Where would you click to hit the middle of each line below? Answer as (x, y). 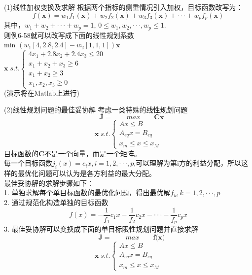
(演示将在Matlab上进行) (42, 93)
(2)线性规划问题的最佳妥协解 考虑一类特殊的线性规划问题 (96, 109)
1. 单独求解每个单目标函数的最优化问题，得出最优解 (87, 192)
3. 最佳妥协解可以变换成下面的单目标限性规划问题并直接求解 (101, 229)
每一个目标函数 (28, 163)
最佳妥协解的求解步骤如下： (49, 183)
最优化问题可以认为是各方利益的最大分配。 (87, 173)
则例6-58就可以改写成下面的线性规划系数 (69, 35)
